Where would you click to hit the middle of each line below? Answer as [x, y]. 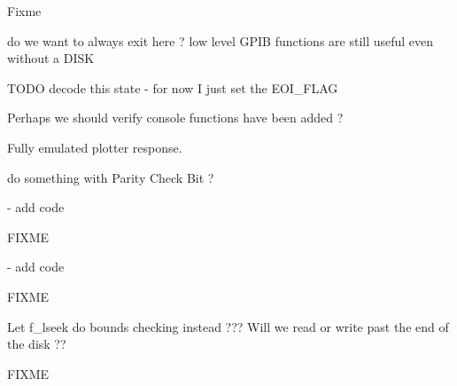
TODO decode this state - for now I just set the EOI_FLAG [173, 87]
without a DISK [51, 58]
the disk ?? [37, 344]
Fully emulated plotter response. [95, 147]
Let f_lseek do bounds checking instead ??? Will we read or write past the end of [228, 326]
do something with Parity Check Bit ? [111, 177]
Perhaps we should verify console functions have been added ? [175, 118]
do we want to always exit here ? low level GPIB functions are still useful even [221, 40]
